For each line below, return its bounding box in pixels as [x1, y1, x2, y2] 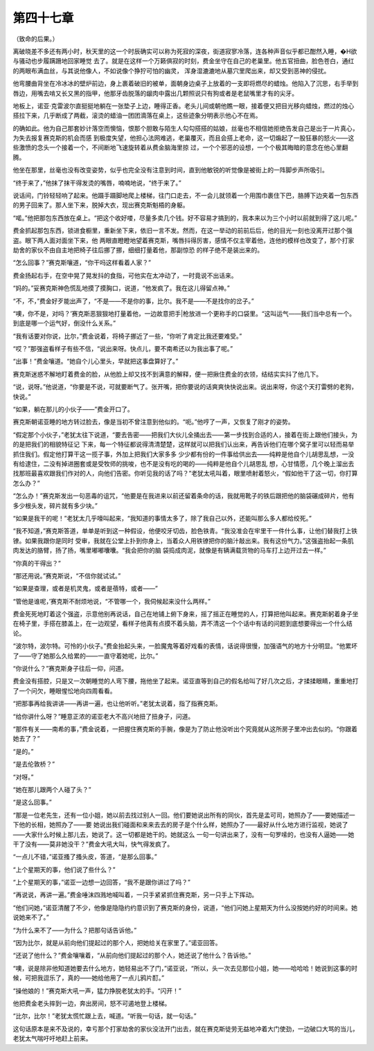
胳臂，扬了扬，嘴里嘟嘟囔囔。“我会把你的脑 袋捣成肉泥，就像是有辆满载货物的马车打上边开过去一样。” [37, 546, 327, 555]
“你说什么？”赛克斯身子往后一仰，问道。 [12, 665, 128, 673]
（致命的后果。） [12, 35, 59, 43]
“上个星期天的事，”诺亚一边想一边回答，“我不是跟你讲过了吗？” [12, 878, 190, 886]
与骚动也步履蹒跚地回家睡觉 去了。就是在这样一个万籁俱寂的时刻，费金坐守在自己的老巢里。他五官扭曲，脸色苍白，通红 [12, 57, 355, 65]
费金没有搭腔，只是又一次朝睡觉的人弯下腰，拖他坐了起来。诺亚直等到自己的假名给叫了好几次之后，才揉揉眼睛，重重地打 [12, 677, 359, 685]
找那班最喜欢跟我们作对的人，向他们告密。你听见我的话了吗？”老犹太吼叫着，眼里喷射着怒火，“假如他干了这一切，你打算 [12, 469, 358, 478]
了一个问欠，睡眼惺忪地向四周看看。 [12, 686, 116, 695]
